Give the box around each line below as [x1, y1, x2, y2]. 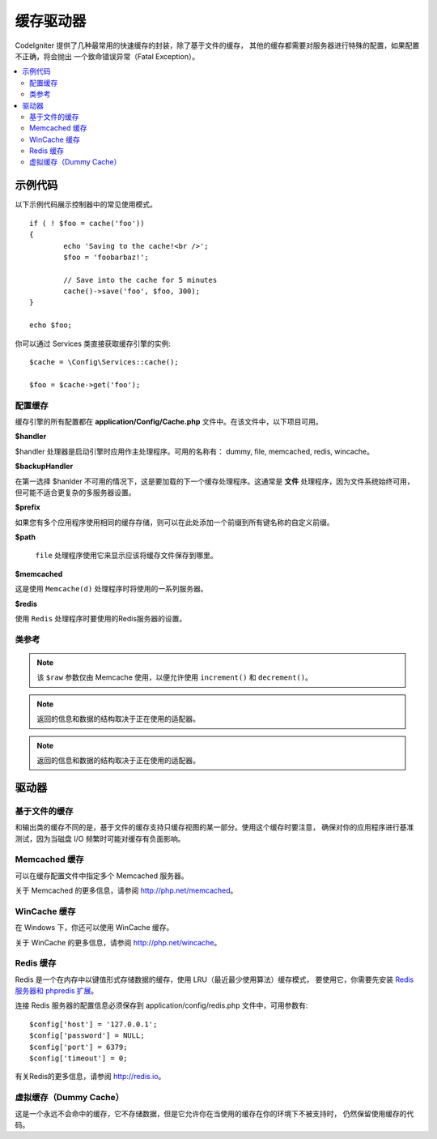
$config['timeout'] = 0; [29, 1054, 128, 1063]
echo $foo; [29, 321, 73, 330]
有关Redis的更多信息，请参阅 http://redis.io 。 [15, 1072, 166, 1081]
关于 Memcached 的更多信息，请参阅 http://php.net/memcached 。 [15, 885, 238, 895]
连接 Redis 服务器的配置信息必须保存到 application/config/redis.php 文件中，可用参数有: [15, 1000, 308, 1010]
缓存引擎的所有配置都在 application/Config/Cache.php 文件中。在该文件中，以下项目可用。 [15, 416, 323, 426]
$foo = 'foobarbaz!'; [63, 252, 150, 262]
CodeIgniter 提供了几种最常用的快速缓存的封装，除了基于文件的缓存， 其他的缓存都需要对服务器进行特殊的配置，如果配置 [15, 41, 420, 50]
